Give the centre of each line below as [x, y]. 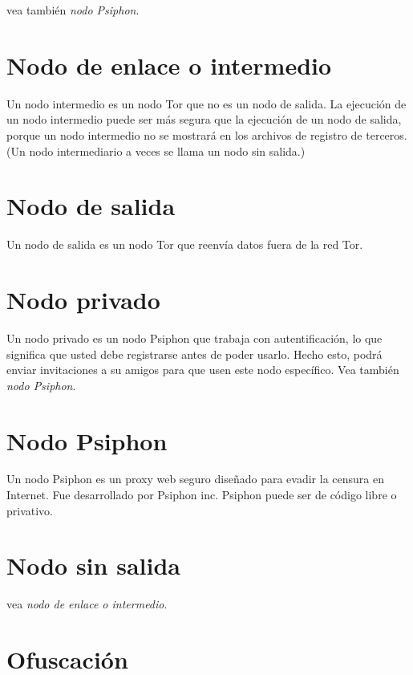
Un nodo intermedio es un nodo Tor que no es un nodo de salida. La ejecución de [206, 103]
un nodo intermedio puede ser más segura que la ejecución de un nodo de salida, [204, 119]
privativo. [30, 510]
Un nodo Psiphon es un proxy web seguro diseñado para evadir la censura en [195, 479]
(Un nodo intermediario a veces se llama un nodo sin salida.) [156, 150]
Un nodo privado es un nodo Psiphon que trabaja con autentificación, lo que [194, 337]
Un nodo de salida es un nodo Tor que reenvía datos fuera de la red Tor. [185, 244]
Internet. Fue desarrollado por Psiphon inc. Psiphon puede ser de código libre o [202, 495]
